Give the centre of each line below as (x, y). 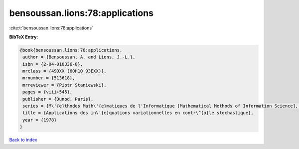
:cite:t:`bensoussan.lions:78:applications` (51, 28)
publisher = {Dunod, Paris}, (58, 99)
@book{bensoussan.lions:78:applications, (71, 50)
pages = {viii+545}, (48, 92)
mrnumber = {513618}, (49, 78)
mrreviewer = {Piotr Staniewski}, (65, 85)
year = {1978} (40, 120)
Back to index (23, 140)
